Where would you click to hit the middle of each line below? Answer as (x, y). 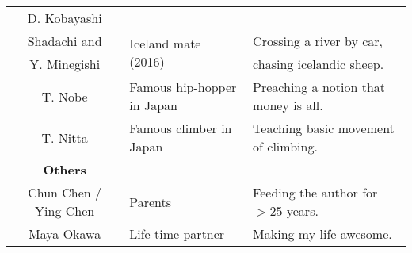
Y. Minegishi (65, 64)
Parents (151, 201)
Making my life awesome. (322, 234)
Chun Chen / (65, 192)
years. (302, 211)
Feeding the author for (315, 192)
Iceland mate (165, 43)
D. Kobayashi (65, 18)
